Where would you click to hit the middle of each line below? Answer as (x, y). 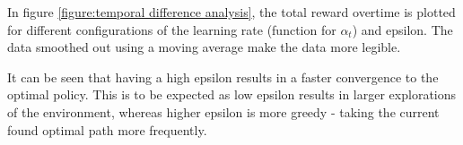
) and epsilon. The (402, 29)
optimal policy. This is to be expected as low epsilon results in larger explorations (232, 94)
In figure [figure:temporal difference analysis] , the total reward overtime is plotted (231, 12)
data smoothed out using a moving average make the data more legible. (204, 47)
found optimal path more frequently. (107, 129)
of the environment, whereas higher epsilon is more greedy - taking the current (223, 111)
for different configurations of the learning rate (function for (172, 29)
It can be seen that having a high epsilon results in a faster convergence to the (223, 77)
